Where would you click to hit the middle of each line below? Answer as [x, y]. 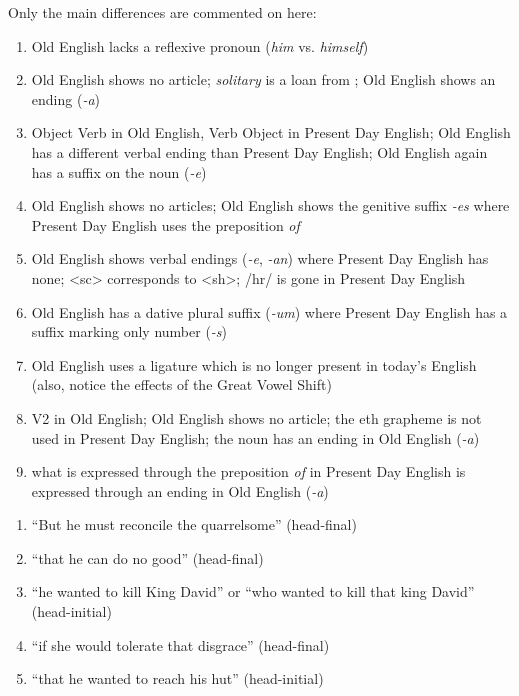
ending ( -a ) [65, 98]
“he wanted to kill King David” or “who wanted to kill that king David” [253, 591]
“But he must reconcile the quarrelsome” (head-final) [194, 524]
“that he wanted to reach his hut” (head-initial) [177, 678]
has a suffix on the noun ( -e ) [119, 171]
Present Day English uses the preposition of [165, 224]
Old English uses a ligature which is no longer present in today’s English [254, 364]
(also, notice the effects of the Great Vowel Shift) [181, 384]
